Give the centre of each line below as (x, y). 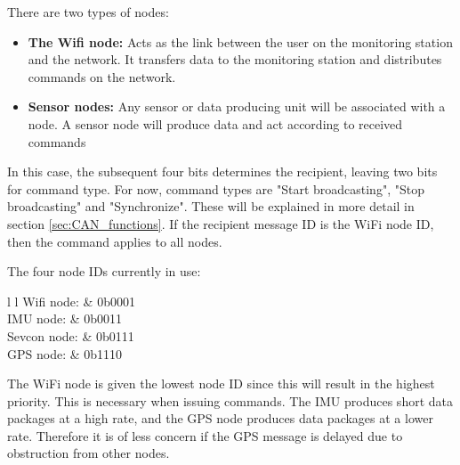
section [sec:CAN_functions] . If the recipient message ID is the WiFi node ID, (221, 223)
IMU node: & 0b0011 (65, 318)
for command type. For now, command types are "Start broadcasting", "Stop (216, 188)
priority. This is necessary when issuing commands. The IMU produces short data (230, 400)
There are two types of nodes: (88, 12)
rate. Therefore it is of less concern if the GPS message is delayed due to (205, 435)
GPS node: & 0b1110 (65, 353)
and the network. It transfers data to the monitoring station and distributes (235, 59)
